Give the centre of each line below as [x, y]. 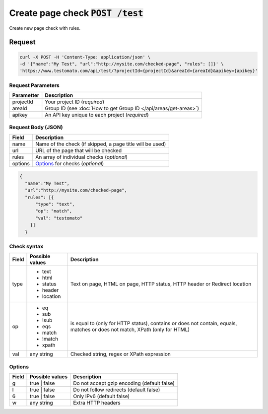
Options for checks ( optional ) [70, 163]
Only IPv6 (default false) [101, 396]
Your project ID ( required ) [75, 102]
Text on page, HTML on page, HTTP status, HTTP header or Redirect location [161, 284]
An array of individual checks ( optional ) [81, 157]
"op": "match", [54, 211]
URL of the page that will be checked [78, 150]
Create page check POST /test [76, 13]
